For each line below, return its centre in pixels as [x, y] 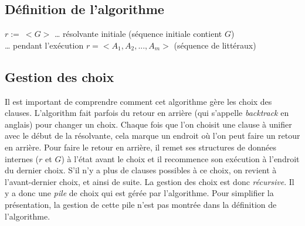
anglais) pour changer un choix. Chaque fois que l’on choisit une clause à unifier [148, 124]
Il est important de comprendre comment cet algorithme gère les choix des [138, 101]
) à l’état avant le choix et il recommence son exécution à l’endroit [180, 158]
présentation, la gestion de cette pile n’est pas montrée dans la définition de [141, 204]
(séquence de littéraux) [215, 45]
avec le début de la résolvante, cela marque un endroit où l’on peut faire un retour [152, 136]
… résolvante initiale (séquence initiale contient [138, 34]
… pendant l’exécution [44, 45]
